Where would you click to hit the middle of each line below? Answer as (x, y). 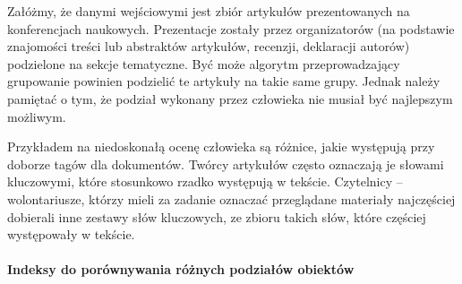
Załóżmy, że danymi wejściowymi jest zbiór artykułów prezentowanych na (209, 11)
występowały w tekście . (71, 234)
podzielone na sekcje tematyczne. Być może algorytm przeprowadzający (204, 63)
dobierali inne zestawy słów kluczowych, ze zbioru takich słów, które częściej (217, 216)
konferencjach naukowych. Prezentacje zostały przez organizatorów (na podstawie (231, 28)
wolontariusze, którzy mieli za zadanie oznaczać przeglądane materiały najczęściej (231, 198)
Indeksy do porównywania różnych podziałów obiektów (181, 269)
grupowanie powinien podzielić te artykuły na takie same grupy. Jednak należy (224, 81)
